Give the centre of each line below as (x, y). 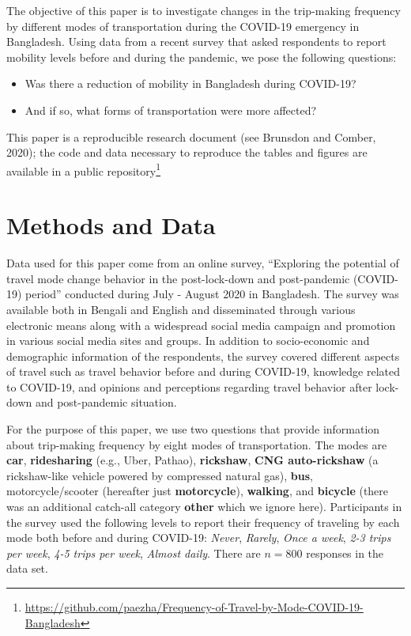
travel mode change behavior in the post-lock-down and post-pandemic (178, 278)
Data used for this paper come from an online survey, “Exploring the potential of (203, 263)
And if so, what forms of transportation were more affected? (171, 110)
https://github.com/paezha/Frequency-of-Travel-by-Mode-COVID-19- (194, 607)
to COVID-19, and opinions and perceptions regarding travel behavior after (189, 386)
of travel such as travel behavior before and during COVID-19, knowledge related (203, 371)
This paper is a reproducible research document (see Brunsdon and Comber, (191, 136)
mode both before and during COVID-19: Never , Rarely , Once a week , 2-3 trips (199, 538)
